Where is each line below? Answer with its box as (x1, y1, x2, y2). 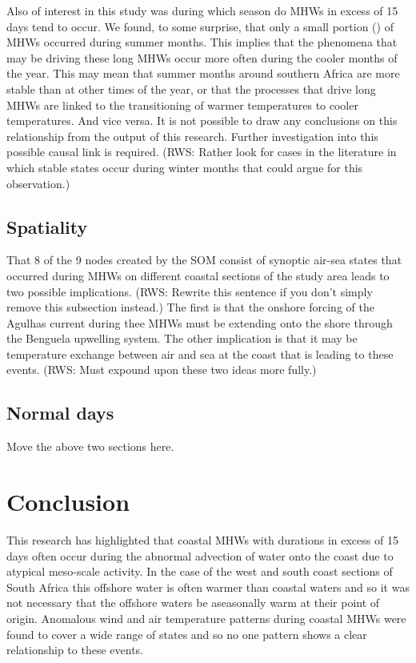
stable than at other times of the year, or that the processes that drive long (6, 80, 376, 97)
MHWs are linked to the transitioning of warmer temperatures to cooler (6, 96, 358, 113)
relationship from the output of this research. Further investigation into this (6, 127, 378, 144)
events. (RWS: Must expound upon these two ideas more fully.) (6, 361, 317, 378)
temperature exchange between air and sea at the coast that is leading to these (6, 345, 394, 362)
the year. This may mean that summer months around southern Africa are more (6, 65, 400, 82)
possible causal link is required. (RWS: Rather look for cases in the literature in (6, 143, 397, 160)
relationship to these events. (6, 641, 143, 658)
